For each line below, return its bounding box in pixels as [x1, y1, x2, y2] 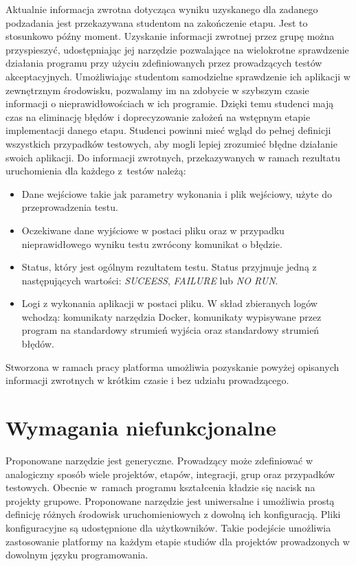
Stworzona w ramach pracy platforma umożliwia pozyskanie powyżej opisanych [5, 359, 340, 374]
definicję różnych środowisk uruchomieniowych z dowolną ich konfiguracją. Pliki [5, 507, 341, 521]
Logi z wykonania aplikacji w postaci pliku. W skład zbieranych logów [21, 296, 318, 310]
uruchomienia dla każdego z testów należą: [5, 163, 186, 178]
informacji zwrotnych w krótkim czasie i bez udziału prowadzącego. [5, 373, 289, 387]
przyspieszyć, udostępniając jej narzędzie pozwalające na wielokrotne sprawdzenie [5, 42, 349, 56]
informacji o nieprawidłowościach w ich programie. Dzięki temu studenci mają [5, 96, 334, 111]
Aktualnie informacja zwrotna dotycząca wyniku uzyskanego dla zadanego [5, 2, 318, 16]
